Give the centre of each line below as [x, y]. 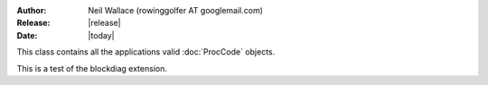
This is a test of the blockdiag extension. [92, 68]
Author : [32, 10]
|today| [101, 35]
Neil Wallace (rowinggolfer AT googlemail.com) [176, 10]
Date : [27, 35]
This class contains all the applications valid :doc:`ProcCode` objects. [146, 52]
